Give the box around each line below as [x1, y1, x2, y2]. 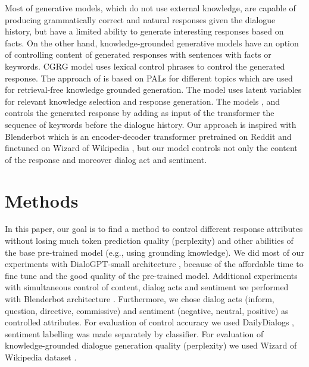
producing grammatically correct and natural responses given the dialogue [5, 13, 276, 26]
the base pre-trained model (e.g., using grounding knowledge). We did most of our [5, 246, 304, 258]
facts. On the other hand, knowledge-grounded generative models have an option [5, 36, 299, 49]
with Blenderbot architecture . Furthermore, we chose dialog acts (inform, [5, 293, 274, 305]
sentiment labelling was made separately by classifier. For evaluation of [5, 327, 264, 340]
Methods [5, 188, 79, 212]
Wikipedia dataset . [5, 350, 77, 363]
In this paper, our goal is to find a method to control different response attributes [5, 222, 303, 235]
